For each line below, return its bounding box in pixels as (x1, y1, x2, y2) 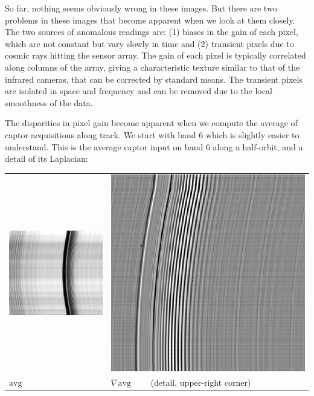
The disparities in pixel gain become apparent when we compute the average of (5, 117, 298, 129)
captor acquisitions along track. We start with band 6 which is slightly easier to (5, 128, 300, 141)
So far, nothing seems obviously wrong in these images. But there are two (5, 2, 277, 14)
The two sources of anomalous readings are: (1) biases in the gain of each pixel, (5, 25, 298, 38)
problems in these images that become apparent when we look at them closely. (5, 13, 295, 26)
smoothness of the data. (5, 96, 93, 109)
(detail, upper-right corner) (150, 376, 251, 389)
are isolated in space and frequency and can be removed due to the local (5, 85, 272, 97)
